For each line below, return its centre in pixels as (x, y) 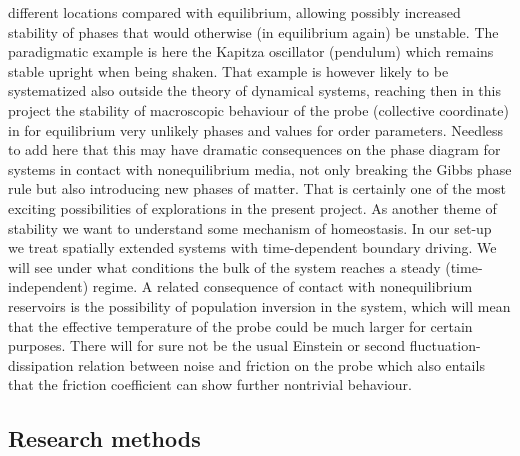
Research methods (104, 438)
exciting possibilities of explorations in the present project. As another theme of (252, 207)
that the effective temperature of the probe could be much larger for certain (240, 325)
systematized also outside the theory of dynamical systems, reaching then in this (254, 90)
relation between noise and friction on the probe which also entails (281, 364)
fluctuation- (445, 345)
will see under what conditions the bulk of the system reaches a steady (224, 266)
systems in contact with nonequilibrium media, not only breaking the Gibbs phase (260, 168)
